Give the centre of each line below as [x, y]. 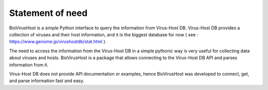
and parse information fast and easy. [47, 81]
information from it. [29, 65]
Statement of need [48, 13]
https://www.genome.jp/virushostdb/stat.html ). [58, 42]
